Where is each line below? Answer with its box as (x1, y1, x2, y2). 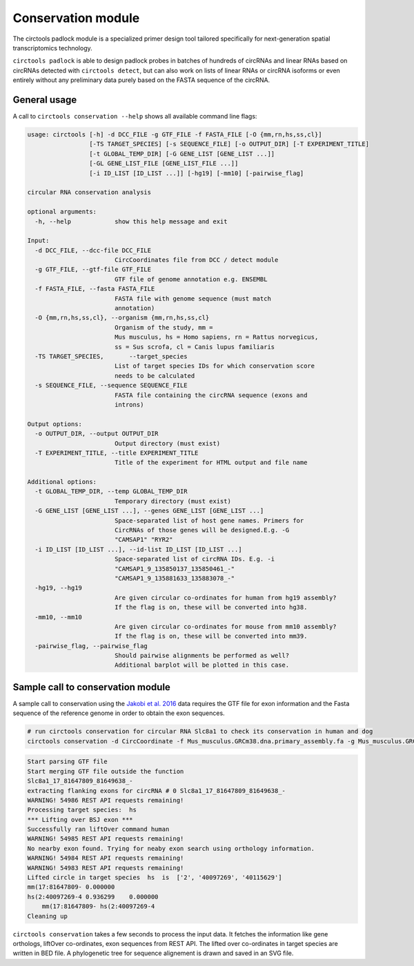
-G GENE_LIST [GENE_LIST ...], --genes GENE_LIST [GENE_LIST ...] (34, 507, 264, 515)
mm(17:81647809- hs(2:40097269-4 (41, 903, 155, 910)
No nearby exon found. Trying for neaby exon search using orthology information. (27, 845, 315, 852)
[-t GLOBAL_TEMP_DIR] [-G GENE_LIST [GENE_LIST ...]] (88, 150, 275, 158)
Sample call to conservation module (12, 681, 170, 693)
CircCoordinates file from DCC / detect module (114, 256, 279, 264)
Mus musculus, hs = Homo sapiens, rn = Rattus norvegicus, (114, 333, 319, 341)
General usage (12, 94, 77, 105)
